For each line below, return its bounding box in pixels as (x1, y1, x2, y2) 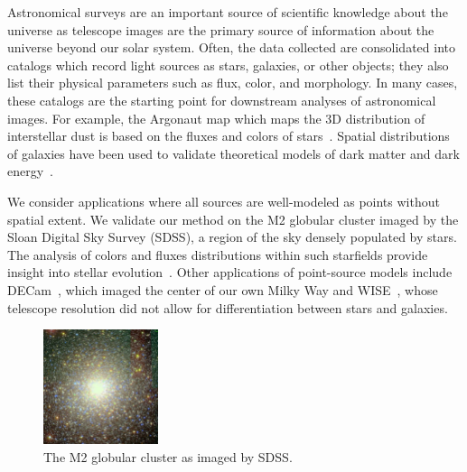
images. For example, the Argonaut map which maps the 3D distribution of (7, 108, 425, 127)
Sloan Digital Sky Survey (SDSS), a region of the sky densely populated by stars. (7, 227, 457, 246)
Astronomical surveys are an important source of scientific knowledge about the (7, 3, 448, 21)
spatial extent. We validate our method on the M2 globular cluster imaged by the (7, 209, 459, 228)
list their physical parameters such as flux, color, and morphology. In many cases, (7, 73, 458, 92)
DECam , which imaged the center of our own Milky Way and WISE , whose (7, 280, 438, 299)
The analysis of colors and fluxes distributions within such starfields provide (7, 245, 428, 264)
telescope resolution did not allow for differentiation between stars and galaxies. (7, 298, 448, 317)
